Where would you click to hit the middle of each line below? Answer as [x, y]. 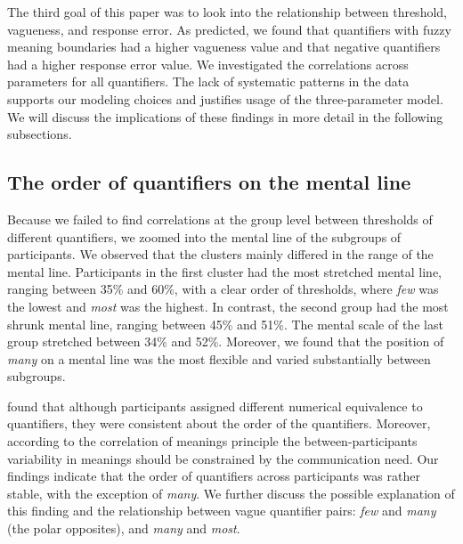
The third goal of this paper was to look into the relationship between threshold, [227, 12]
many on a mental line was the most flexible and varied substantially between [219, 358]
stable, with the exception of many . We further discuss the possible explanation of [231, 493]
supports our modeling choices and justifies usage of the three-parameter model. [225, 98]
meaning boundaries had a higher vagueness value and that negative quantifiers [224, 47]
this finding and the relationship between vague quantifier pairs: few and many [222, 511]
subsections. [40, 134]
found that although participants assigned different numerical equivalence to [215, 406]
